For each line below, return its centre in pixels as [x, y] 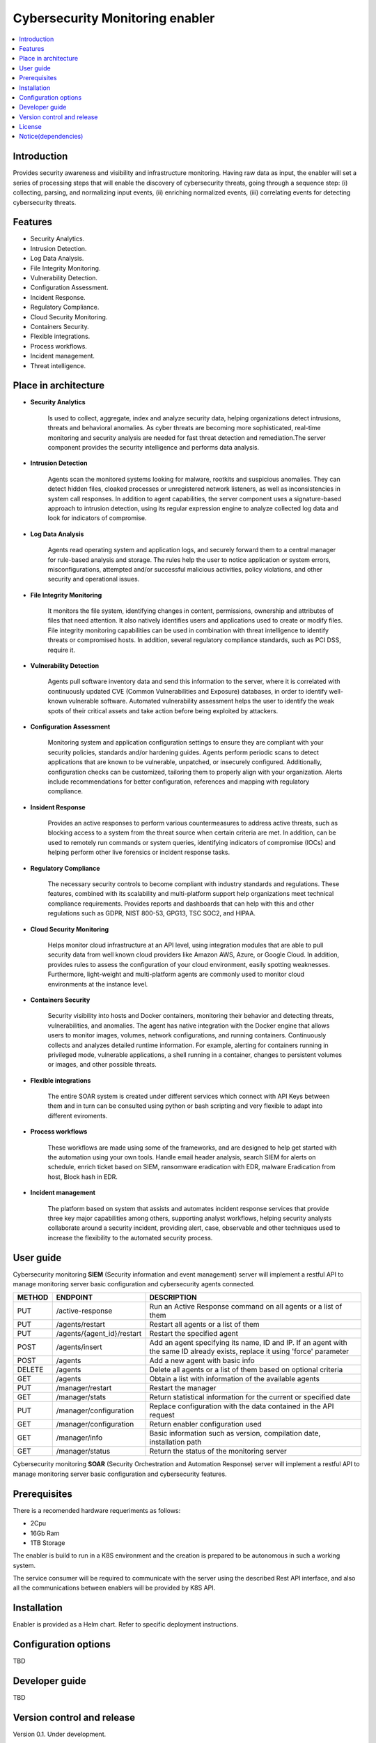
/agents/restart [81, 1325]
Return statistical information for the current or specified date [250, 1397]
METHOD [33, 1297]
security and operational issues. [94, 579]
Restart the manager [183, 1388]
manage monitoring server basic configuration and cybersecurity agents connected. [134, 1284]
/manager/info [79, 1438]
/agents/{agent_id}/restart [99, 1334]
